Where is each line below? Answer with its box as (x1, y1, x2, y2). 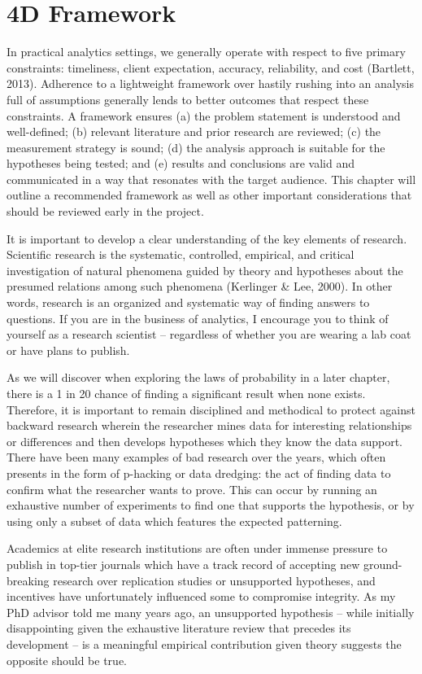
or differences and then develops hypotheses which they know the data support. (7, 432, 403, 449)
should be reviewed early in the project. (7, 203, 204, 220)
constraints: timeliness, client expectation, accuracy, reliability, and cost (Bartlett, (7, 59, 415, 76)
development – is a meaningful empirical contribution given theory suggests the (7, 635, 402, 652)
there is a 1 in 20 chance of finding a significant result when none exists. (7, 385, 366, 401)
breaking (7, 571, 50, 589)
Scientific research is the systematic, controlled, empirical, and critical (7, 246, 355, 263)
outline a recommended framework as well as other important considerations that (7, 186, 412, 204)
